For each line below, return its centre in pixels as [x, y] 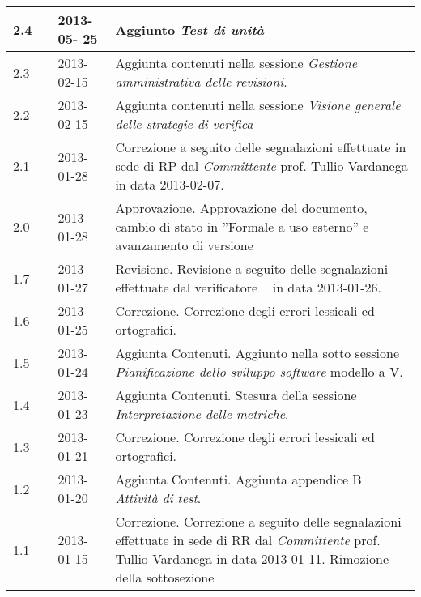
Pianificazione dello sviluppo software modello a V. [259, 371]
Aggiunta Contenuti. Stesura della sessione [236, 395]
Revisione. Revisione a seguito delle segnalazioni [252, 269]
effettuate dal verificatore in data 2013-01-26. [248, 287]
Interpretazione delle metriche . [202, 414]
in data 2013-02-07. [170, 184]
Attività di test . [158, 498]
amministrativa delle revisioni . [201, 81]
